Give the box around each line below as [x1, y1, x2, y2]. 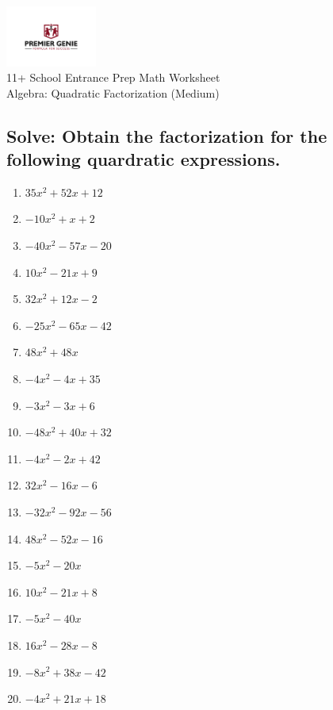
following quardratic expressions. [6, 147, 281, 171]
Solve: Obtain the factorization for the [6, 123, 327, 148]
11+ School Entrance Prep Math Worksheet [6, 69, 220, 86]
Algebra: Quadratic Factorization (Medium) [6, 84, 220, 101]
